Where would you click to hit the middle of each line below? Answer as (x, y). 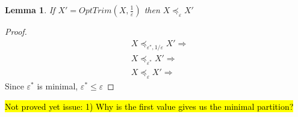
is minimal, (57, 86)
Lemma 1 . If (30, 10)
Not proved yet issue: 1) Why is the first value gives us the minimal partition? (149, 106)
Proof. (16, 31)
